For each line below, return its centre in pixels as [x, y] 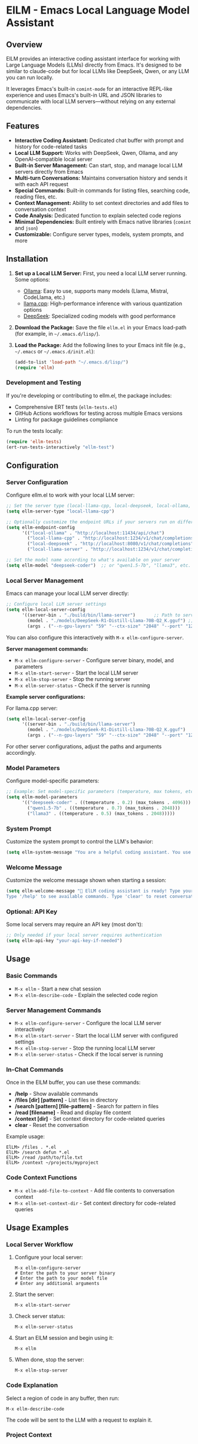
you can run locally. [30, 77]
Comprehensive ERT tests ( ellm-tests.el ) [66, 407]
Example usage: [26, 1136]
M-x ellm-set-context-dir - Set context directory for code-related [95, 1203]
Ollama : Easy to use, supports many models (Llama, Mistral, [96, 291]
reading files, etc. [36, 196]
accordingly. [21, 753]
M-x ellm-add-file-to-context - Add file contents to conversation [95, 1190]
